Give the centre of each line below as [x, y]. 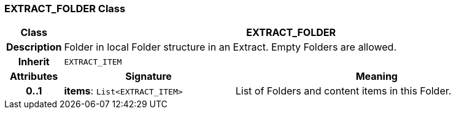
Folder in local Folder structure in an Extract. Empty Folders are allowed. [230, 47]
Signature [149, 77]
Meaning [377, 77]
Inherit [34, 62]
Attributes [34, 77]
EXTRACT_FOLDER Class [65, 9]
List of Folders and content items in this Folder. [343, 91]
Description [34, 47]
